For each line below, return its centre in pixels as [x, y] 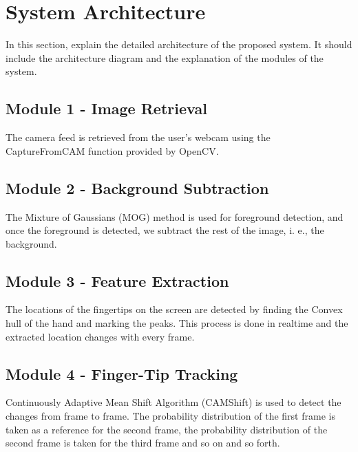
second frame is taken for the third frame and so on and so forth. [143, 443]
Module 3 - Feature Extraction [117, 280]
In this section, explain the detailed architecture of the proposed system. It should [179, 44]
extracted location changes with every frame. [100, 336]
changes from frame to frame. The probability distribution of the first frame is [170, 416]
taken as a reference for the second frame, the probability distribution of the [167, 429]
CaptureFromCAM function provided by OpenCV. [112, 150]
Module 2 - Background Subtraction [137, 187]
